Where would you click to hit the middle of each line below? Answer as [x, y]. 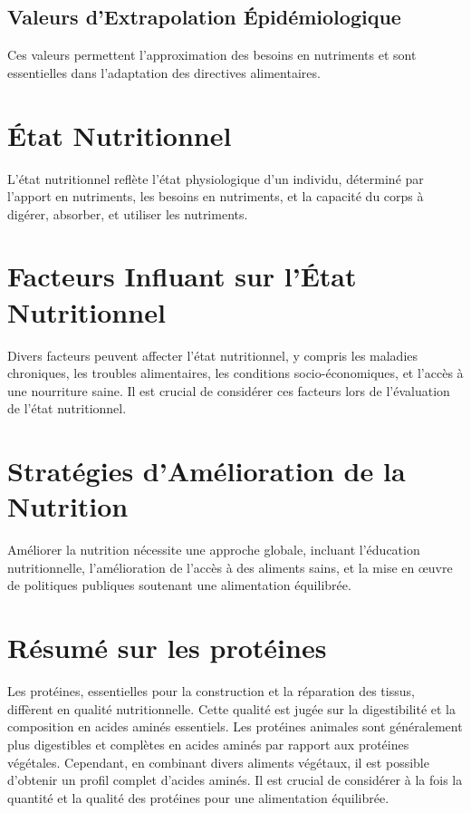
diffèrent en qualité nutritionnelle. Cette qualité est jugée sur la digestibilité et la [232, 708]
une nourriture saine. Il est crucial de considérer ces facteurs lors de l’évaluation [229, 390]
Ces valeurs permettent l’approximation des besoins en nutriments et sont [212, 55]
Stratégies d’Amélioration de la [207, 471]
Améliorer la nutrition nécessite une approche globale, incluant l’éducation [214, 550]
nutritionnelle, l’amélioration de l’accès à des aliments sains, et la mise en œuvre [230, 567]
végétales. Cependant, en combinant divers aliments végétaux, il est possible [218, 762]
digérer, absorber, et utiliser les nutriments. [128, 213]
